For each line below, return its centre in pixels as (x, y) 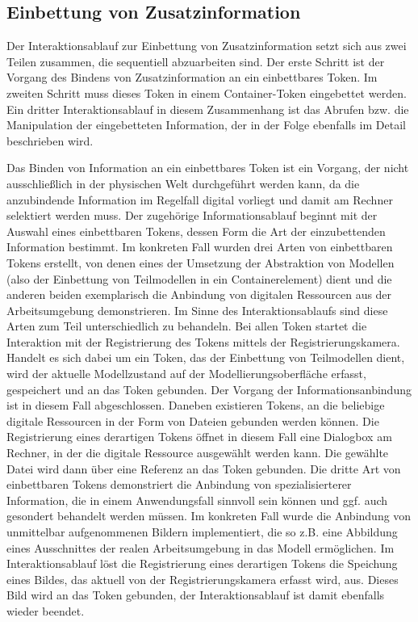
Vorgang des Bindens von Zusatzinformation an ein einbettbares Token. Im (192, 77)
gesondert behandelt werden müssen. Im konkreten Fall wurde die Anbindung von (209, 516)
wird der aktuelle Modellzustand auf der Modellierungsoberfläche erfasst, (186, 374)
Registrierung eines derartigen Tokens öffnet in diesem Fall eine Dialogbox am (199, 437)
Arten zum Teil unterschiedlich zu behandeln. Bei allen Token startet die (187, 326)
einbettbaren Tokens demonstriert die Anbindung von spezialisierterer (179, 484)
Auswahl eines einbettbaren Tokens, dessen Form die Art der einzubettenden (196, 231)
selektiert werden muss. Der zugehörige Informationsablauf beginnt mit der (192, 215)
